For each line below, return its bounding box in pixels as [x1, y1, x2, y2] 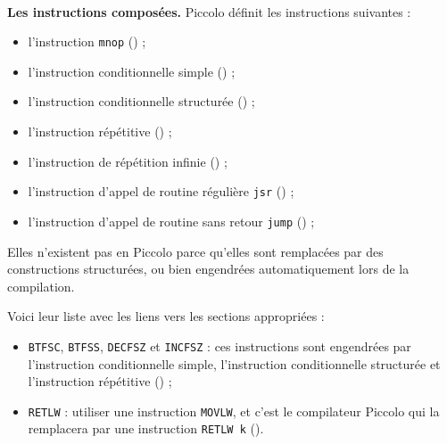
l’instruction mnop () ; [28, 32, 146, 51]
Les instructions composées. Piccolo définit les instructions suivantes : [7, 2, 411, 21]
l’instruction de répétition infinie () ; [28, 152, 228, 170]
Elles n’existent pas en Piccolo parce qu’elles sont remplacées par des [7, 242, 384, 260]
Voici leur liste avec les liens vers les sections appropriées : [7, 307, 325, 325]
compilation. [7, 276, 75, 295]
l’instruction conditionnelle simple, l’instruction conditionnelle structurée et [28, 354, 441, 373]
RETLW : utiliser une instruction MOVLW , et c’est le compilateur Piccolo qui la [28, 401, 440, 420]
